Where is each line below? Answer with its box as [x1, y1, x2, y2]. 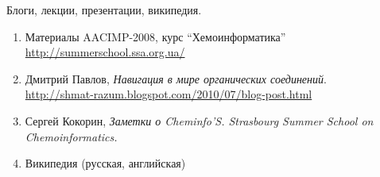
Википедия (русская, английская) [25, 155, 186, 171]
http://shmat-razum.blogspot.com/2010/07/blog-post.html [25, 86, 312, 102]
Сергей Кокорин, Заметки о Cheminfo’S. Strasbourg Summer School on [25, 112, 374, 129]
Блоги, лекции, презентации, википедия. [6, 2, 202, 17]
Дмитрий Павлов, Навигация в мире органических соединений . [25, 70, 327, 87]
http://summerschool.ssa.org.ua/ [25, 44, 185, 60]
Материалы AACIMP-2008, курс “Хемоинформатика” [25, 28, 286, 44]
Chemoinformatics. [25, 128, 118, 144]
